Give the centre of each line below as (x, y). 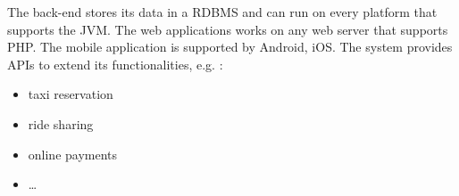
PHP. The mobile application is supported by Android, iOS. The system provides (230, 47)
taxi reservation (71, 94)
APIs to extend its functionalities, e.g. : (115, 64)
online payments (73, 154)
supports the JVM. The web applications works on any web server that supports (228, 29)
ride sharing (61, 123)
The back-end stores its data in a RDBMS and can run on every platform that (222, 12)
